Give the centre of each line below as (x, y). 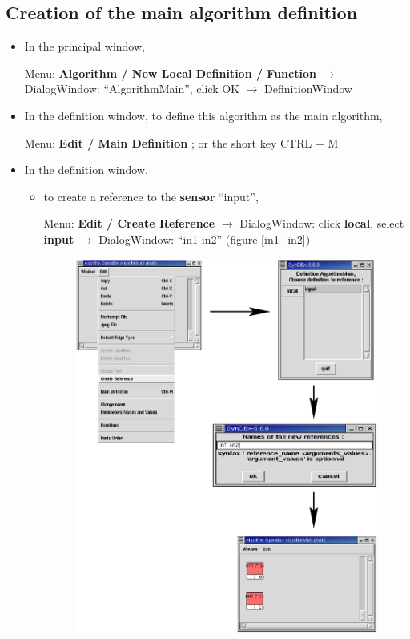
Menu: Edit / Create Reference (129, 223)
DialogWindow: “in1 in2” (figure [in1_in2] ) (205, 239)
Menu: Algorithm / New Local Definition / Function (170, 73)
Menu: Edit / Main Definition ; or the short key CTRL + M (181, 142)
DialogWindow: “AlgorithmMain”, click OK (132, 89)
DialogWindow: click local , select (322, 223)
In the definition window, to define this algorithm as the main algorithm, (203, 115)
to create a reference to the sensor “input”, (151, 196)
